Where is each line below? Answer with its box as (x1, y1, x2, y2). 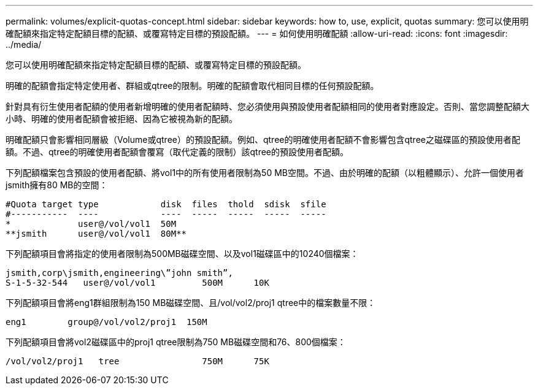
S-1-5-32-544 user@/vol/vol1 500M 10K (6, 278, 269, 288)
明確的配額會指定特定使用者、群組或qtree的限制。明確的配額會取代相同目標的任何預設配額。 (6, 80, 379, 91)
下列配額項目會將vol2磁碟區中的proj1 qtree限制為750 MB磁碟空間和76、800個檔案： (6, 337, 346, 347)
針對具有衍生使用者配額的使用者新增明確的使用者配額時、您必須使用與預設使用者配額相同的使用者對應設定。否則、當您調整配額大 (6, 101, 529, 112)
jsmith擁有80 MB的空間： (6, 180, 108, 190)
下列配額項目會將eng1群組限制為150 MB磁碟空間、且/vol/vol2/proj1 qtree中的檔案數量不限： (6, 297, 376, 308)
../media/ (6, 39, 42, 50)
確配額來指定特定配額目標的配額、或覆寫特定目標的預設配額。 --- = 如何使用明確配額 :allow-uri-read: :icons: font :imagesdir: (6, 28, 508, 39)
